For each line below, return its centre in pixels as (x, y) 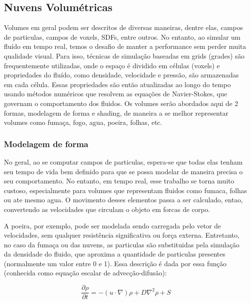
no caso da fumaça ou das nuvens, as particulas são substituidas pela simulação (122, 244)
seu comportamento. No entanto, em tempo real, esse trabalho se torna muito (119, 181)
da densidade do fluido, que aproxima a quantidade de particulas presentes (115, 254)
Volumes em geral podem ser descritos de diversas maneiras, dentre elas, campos (124, 27)
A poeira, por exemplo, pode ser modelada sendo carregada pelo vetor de (112, 225)
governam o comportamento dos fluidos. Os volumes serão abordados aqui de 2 (121, 103)
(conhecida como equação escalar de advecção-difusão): (86, 273)
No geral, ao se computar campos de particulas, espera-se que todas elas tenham (123, 161)
